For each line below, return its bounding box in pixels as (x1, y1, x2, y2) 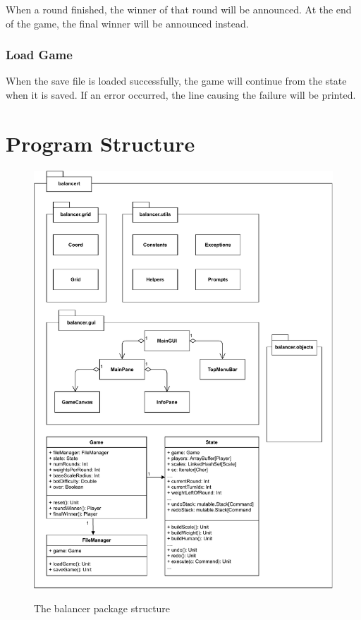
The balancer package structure (34, 601, 171, 616)
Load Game (6, 46, 73, 63)
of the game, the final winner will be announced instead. (6, 16, 249, 30)
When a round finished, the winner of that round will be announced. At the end (6, 2, 352, 16)
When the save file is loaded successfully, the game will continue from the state (6, 73, 347, 88)
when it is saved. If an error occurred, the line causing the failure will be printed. (6, 87, 356, 102)
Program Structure (6, 128, 195, 157)
